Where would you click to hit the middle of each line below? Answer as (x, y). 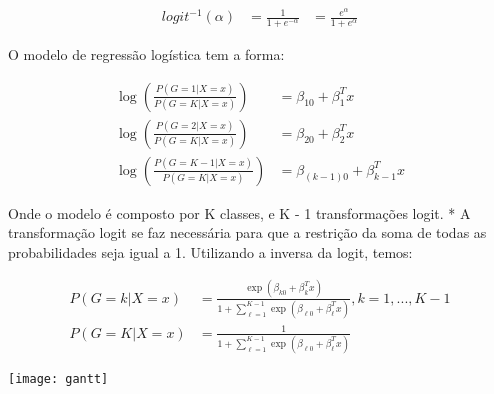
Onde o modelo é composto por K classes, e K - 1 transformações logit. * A (239, 212)
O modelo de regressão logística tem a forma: (146, 53)
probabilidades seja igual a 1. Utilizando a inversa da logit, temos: (210, 251)
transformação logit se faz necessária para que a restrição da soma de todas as (247, 232)
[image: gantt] (58, 378)
